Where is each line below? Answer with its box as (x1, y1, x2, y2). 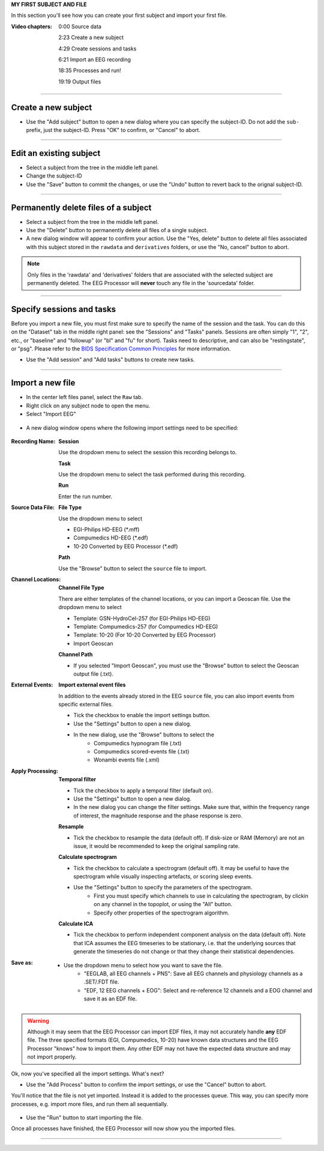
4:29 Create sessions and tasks (58, 45, 137, 52)
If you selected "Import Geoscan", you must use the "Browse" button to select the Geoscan (73, 662, 299, 669)
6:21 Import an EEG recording (58, 56, 131, 63)
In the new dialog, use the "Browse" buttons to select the (73, 731, 214, 738)
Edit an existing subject (11, 148, 101, 158)
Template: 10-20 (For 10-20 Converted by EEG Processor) (73, 631, 216, 639)
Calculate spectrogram (58, 853, 117, 861)
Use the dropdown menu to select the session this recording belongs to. (58, 449, 237, 456)
